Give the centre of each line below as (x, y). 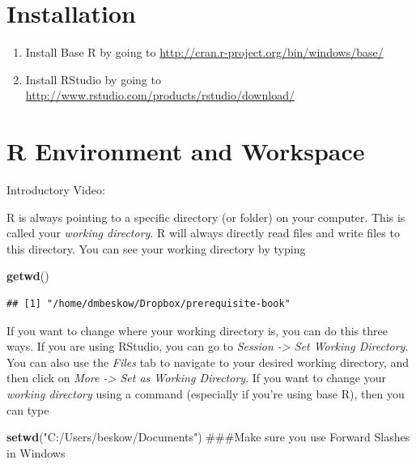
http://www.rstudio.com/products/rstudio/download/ (160, 95)
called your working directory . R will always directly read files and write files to (203, 233)
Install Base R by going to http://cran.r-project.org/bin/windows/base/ (204, 52)
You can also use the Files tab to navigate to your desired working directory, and (208, 362)
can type (28, 409)
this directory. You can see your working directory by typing (156, 248)
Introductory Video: (56, 190)
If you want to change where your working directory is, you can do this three (197, 330)
